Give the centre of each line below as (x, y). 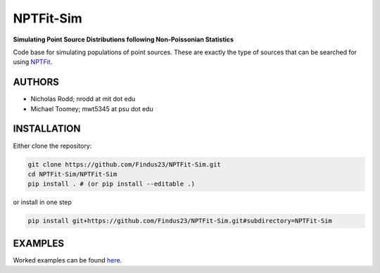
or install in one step (42, 202)
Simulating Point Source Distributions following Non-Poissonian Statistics (123, 39)
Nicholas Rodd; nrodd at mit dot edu (83, 99)
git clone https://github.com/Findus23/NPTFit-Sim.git (124, 164)
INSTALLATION (47, 129)
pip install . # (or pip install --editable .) (111, 184)
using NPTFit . (33, 62)
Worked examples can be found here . (68, 260)
